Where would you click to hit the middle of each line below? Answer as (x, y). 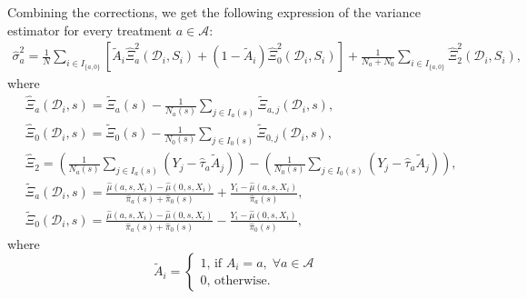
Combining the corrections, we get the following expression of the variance (214, 12)
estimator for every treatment (90, 30)
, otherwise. (239, 281)
